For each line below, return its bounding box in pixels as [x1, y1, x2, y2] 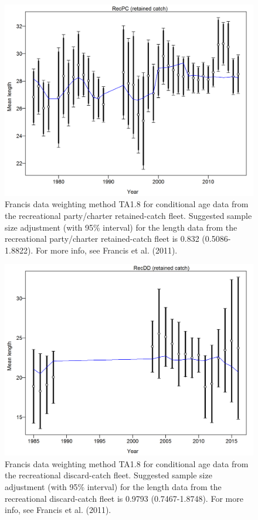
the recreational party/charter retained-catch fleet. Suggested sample [5, 210, 252, 222]
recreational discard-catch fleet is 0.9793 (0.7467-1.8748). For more [5, 492, 243, 504]
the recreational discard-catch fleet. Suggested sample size [5, 469, 212, 481]
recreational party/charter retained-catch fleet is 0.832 [5, 232, 199, 245]
